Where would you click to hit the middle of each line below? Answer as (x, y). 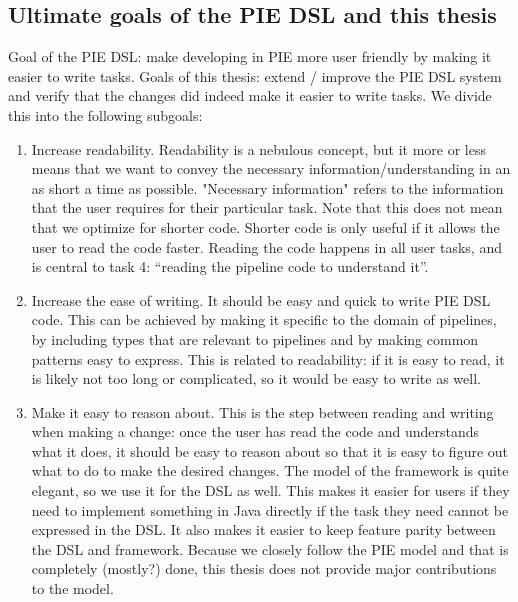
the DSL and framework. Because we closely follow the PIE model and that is (270, 548)
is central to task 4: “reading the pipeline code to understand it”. (230, 266)
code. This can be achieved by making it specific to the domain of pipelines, (264, 319)
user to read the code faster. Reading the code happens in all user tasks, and (266, 246)
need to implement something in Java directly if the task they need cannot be (270, 509)
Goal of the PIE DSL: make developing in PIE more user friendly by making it (250, 56)
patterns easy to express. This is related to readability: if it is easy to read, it (268, 358)
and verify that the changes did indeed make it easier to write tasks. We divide (250, 95)
